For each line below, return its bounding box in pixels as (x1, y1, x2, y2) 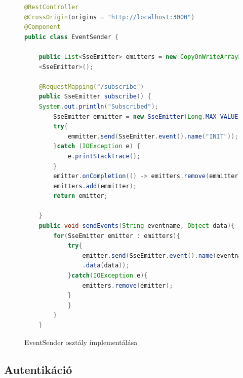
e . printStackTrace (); (67, 152, 141, 160)
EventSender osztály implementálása (24, 336, 138, 347)
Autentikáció (4, 361, 72, 377)
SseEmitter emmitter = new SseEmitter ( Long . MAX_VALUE (53, 113, 238, 120)
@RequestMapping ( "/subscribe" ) (38, 83, 144, 90)
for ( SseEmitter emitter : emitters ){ (53, 232, 180, 239)
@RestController (24, 4, 79, 11)
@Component (24, 23, 61, 31)
